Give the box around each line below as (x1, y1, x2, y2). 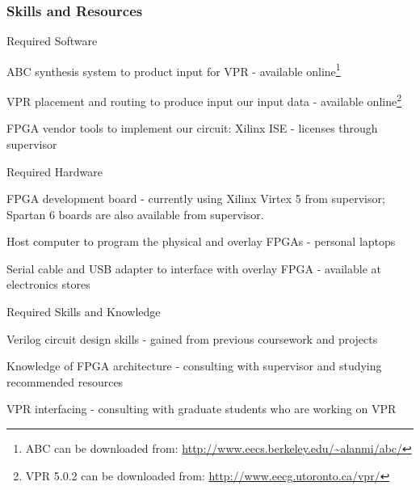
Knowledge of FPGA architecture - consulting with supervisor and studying (6, 357, 382, 374)
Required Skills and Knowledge (6, 303, 161, 320)
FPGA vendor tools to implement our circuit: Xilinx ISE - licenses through (6, 120, 378, 137)
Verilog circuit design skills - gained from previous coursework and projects (6, 330, 378, 347)
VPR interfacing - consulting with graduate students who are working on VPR (6, 400, 397, 417)
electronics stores (6, 276, 90, 293)
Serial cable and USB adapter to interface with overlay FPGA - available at (6, 260, 382, 277)
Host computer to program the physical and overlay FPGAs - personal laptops (6, 233, 396, 250)
